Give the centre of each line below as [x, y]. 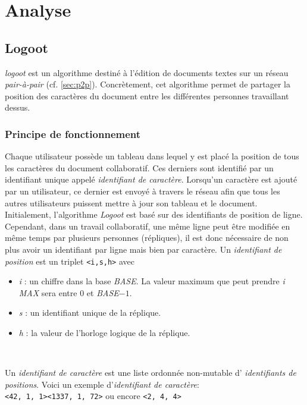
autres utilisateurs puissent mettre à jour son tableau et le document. [131, 202]
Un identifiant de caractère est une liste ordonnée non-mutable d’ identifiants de [151, 373]
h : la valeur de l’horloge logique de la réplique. [104, 332]
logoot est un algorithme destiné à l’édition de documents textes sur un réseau [147, 72]
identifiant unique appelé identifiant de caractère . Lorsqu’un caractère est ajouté [151, 179]
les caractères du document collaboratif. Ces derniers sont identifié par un [139, 167]
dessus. [18, 107]
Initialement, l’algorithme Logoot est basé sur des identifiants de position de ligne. [154, 214]
